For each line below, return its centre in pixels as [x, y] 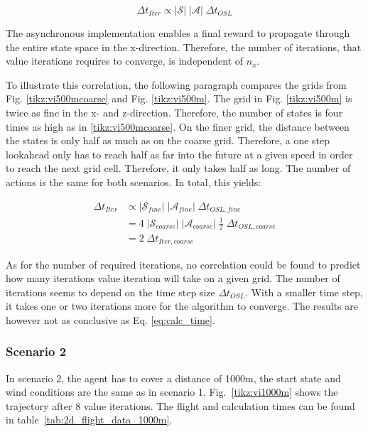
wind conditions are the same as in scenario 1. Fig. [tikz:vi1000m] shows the [172, 392]
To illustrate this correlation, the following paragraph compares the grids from [176, 84]
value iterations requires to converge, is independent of [125, 61]
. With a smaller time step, [304, 292]
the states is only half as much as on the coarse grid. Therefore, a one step [168, 140]
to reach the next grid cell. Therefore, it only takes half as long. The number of [178, 168]
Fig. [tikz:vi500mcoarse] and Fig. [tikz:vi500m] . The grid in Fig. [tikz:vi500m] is [179, 98]
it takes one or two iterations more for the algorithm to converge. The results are [182, 306]
